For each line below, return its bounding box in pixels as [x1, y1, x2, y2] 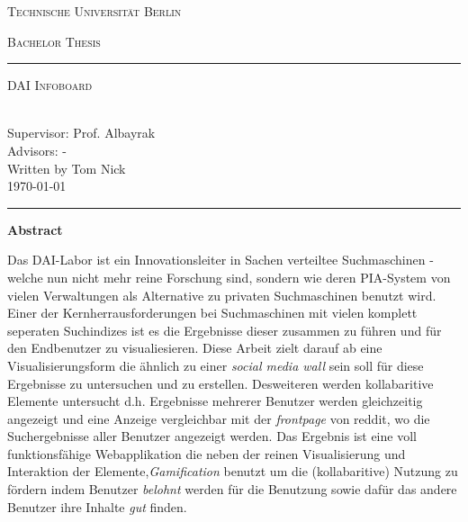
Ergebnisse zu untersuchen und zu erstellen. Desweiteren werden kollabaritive [7, 373, 434, 392]
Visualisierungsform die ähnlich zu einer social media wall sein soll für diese [7, 355, 424, 374]
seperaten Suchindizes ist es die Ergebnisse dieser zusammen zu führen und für [7, 320, 442, 339]
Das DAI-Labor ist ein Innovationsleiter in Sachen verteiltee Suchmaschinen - [7, 250, 434, 269]
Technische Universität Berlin [7, 2, 182, 20]
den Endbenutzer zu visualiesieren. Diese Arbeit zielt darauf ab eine [7, 338, 382, 357]
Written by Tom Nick [7, 158, 126, 177]
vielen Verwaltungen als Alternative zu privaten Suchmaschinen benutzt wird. [7, 285, 436, 304]
